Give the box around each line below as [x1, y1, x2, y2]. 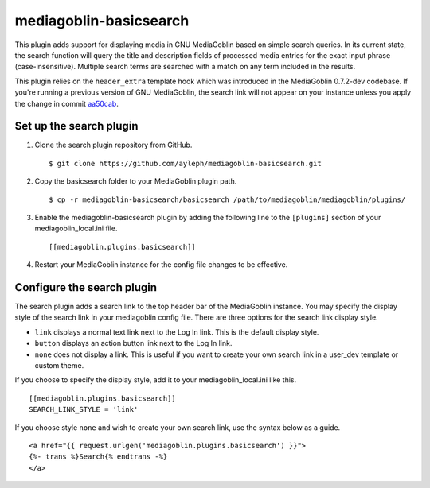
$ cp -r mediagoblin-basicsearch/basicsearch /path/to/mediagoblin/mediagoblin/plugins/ [49, 195, 406, 204]
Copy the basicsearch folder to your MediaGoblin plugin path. [34, 176, 237, 186]
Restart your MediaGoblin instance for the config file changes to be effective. [34, 260, 288, 269]
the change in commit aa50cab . [14, 99, 119, 108]
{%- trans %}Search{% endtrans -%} [29, 452, 168, 461]
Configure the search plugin [14, 281, 158, 294]
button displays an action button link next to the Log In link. [34, 339, 233, 348]
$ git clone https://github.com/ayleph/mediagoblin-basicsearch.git [49, 159, 322, 168]
